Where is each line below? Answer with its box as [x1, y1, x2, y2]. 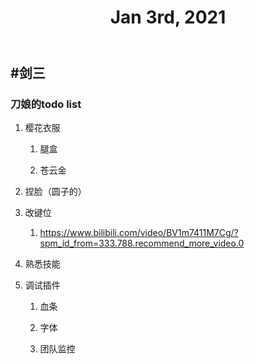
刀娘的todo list [10, 97, 82, 111]
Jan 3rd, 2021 [109, 6, 227, 29]
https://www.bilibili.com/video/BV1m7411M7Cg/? [39, 227, 239, 239]
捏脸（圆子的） [24, 186, 87, 198]
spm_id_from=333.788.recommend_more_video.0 [39, 237, 245, 250]
